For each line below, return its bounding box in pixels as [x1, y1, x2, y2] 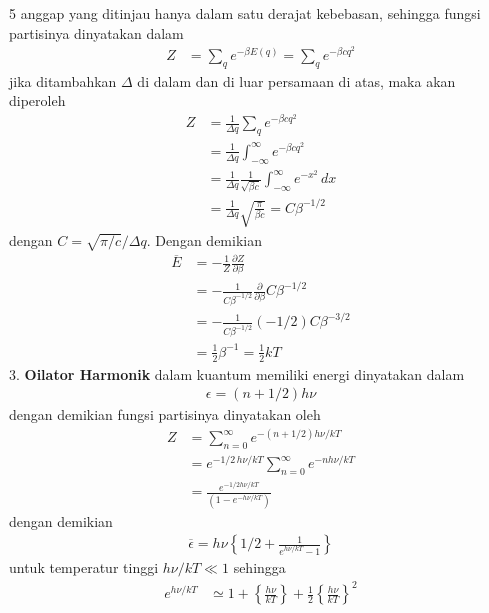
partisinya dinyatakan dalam [9, 22, 184, 43]
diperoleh [9, 90, 66, 111]
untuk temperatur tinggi [9, 557, 159, 578]
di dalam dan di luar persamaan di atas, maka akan [137, 70, 456, 91]
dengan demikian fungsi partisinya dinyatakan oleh [9, 404, 321, 425]
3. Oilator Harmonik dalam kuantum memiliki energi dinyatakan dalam [9, 363, 465, 384]
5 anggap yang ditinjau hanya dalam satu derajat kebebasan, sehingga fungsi [9, 3, 481, 23]
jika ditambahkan [9, 70, 117, 91]
